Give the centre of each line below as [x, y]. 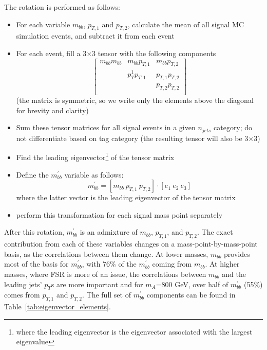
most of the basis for [36, 264]
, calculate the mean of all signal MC [186, 24]
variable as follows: [94, 174]
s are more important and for [97, 284]
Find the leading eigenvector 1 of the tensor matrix [95, 156]
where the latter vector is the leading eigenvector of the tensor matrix [126, 197]
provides [237, 253]
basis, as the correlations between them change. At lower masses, [106, 253]
